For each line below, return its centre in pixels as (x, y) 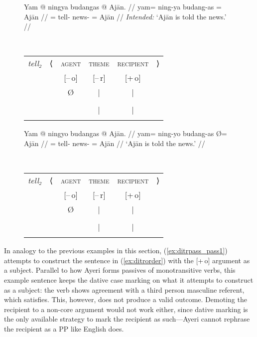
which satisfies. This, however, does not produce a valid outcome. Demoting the (126, 299)
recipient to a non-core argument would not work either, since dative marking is (126, 309)
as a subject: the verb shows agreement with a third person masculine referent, (124, 289)
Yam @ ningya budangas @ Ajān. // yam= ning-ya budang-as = (123, 6)
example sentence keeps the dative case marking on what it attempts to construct (129, 279)
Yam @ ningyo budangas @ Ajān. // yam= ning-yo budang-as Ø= (126, 133)
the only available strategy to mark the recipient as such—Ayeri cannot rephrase (127, 319)
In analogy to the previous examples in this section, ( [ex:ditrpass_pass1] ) (116, 251)
